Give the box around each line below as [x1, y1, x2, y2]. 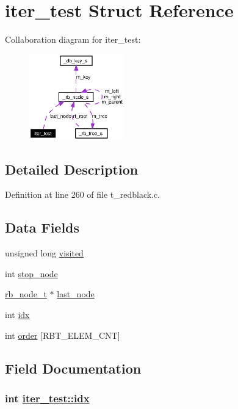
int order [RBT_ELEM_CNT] [5, 328, 120, 341]
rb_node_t [5, 288, 47, 300]
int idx [5, 308, 30, 320]
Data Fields [5, 218, 80, 237]
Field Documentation [5, 358, 142, 377]
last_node [57, 288, 95, 300]
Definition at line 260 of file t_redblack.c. [5, 188, 160, 201]
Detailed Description [5, 159, 139, 178]
